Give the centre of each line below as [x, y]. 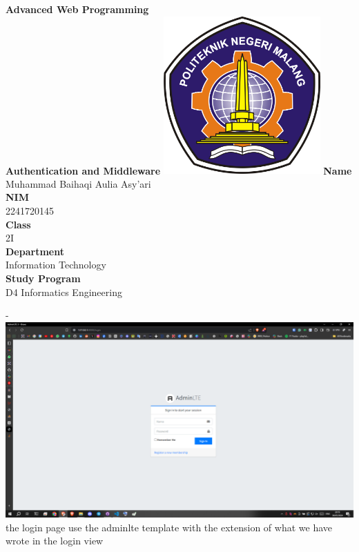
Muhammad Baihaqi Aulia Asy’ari [78, 183]
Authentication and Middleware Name [179, 170]
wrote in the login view [55, 541]
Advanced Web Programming [77, 9]
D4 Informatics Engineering [64, 292]
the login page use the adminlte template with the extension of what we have [169, 527]
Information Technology [56, 265]
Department [35, 251]
